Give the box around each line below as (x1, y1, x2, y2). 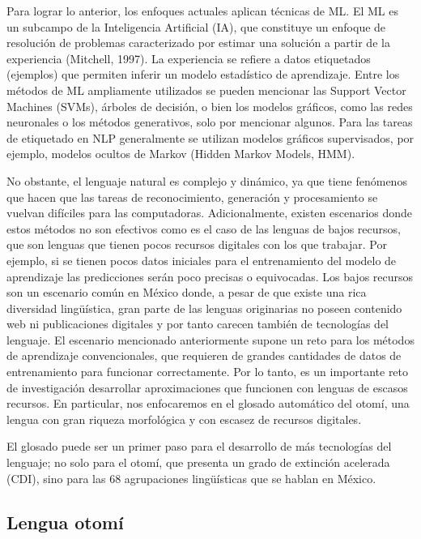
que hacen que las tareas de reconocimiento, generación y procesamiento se (6, 188, 378, 205)
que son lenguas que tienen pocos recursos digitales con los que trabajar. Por (6, 236, 387, 253)
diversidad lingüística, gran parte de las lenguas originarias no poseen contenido (6, 299, 402, 316)
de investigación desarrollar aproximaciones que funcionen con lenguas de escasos (6, 379, 408, 396)
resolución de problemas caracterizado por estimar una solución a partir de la (6, 34, 390, 51)
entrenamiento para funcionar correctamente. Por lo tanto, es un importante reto (6, 363, 409, 380)
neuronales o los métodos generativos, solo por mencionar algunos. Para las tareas (6, 113, 413, 130)
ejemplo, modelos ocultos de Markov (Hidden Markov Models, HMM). (6, 145, 355, 162)
